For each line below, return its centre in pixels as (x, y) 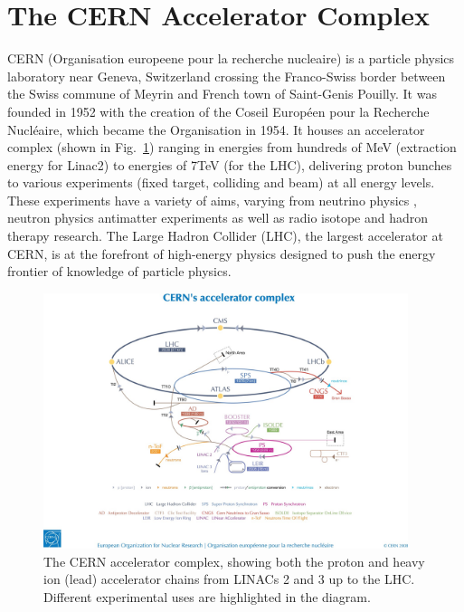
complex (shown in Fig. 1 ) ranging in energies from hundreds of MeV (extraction (232, 147)
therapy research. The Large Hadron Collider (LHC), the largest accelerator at (225, 236)
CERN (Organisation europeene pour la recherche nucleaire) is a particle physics (231, 58)
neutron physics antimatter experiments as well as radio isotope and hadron (218, 218)
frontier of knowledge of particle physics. (119, 271)
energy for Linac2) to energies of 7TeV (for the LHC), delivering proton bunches (230, 164)
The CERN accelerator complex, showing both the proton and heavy (234, 561)
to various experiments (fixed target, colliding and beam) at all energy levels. (221, 182)
